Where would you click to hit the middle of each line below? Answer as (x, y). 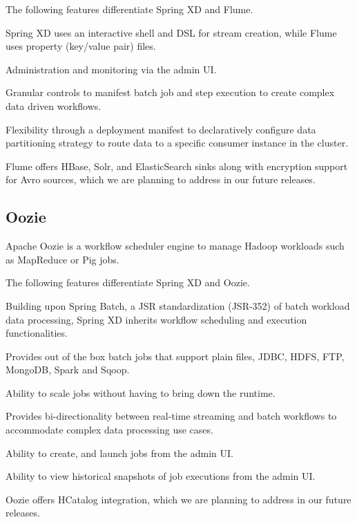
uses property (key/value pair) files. (81, 46)
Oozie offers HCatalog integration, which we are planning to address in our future (178, 499)
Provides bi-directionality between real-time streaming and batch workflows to (171, 416)
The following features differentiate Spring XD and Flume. (129, 9)
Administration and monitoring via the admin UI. (111, 69)
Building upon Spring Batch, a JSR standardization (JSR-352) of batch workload (178, 305)
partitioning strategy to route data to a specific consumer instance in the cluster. (177, 143)
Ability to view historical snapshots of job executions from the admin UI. (161, 476)
